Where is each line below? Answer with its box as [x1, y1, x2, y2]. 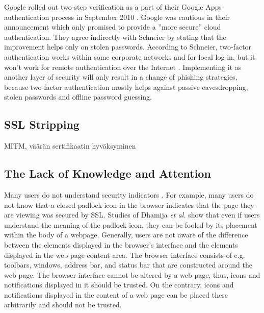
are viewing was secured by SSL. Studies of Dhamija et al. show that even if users [4, 209, 260, 220]
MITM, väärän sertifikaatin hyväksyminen [4, 140, 136, 151]
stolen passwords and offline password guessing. [4, 91, 152, 102]
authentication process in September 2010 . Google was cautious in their [4, 11, 230, 22]
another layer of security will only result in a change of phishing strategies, [4, 71, 237, 82]
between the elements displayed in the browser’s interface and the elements [4, 239, 238, 250]
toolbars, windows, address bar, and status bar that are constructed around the [4, 259, 252, 270]
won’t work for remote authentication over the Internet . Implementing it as [4, 61, 242, 72]
